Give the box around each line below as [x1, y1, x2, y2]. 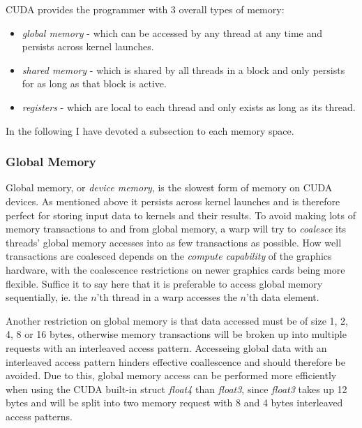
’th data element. [246, 290, 319, 304]
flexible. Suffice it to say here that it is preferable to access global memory [6, 276, 323, 290]
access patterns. [6, 408, 73, 423]
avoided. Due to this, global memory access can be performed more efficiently [6, 368, 337, 383]
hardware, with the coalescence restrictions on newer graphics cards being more [6, 262, 345, 276]
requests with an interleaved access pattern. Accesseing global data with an [6, 340, 327, 355]
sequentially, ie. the [6, 290, 88, 304]
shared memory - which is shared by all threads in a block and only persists [22, 62, 345, 77]
